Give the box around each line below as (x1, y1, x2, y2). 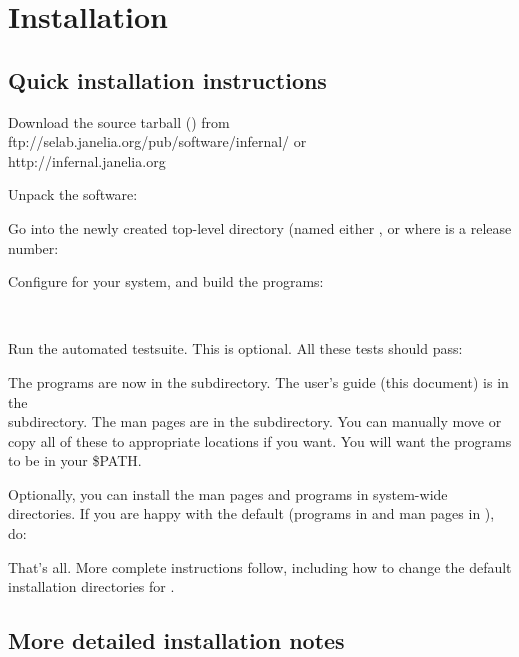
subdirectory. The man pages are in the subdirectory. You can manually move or (8, 411, 502, 432)
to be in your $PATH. (8, 450, 142, 471)
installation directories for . (8, 576, 175, 597)
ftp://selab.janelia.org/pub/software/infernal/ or (8, 131, 307, 152)
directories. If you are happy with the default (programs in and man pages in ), (8, 503, 495, 524)
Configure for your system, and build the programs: (8, 271, 324, 292)
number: (8, 237, 59, 258)
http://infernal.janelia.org (8, 150, 166, 171)
